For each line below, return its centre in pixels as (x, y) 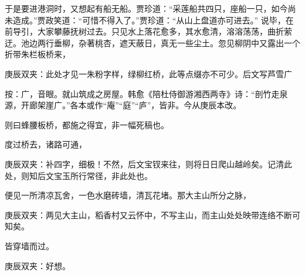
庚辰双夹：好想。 (38, 265)
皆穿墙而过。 (29, 245)
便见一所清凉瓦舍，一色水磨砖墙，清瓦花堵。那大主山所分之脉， (128, 195)
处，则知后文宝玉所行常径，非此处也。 (79, 175)
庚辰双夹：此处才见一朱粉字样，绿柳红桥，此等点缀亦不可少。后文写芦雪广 (148, 73)
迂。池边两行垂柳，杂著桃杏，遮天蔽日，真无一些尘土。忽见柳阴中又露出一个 (152, 42)
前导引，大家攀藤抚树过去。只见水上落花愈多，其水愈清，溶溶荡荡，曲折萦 (148, 31)
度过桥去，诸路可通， (46, 144)
